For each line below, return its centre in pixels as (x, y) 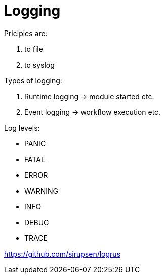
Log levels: (22, 128)
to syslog (39, 65)
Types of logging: (33, 80)
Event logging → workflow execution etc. (93, 112)
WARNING (41, 191)
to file (34, 49)
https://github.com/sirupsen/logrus (63, 254)
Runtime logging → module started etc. (89, 96)
